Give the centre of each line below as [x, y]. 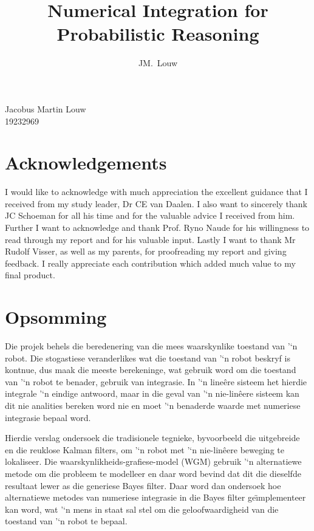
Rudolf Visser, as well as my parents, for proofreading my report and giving [146, 251]
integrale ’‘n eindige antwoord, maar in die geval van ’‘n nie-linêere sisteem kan [152, 393]
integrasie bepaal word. [48, 417]
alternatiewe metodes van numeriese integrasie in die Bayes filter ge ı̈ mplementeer [155, 497]
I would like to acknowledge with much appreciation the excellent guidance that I [156, 192]
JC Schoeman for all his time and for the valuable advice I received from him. [150, 215]
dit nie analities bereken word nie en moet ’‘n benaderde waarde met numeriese [153, 406]
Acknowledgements [86, 163]
